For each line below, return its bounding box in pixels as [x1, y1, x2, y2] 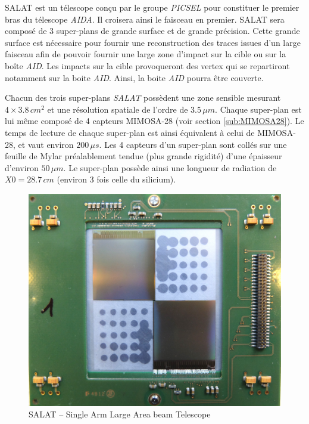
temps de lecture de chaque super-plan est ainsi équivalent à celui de [5, 126, 255, 138]
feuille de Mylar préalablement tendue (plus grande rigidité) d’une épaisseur [5, 150, 282, 162]
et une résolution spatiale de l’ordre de [47, 103, 188, 115]
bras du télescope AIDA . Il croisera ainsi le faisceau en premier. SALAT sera [5, 13, 285, 25]
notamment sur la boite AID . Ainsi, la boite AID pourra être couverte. [5, 71, 264, 83]
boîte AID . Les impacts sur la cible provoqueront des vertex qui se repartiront [5, 59, 290, 72]
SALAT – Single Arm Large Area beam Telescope [29, 408, 211, 420]
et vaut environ [18, 138, 74, 150]
